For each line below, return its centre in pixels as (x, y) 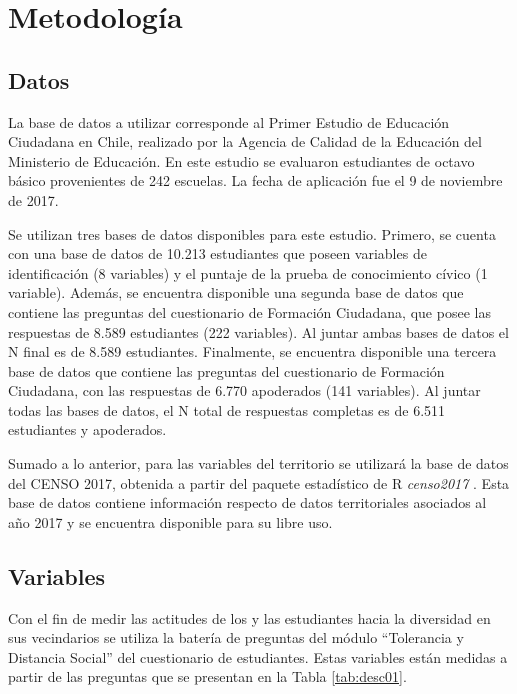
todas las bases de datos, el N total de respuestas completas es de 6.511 (227, 409)
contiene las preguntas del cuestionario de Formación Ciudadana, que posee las (249, 311)
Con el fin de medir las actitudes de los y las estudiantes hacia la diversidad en (249, 617)
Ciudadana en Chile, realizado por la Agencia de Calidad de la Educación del (245, 141)
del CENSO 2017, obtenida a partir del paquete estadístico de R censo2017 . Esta (259, 482)
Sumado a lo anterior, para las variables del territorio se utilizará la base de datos (258, 463)
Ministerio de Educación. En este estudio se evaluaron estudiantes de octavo (241, 160)
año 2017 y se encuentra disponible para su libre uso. (170, 521)
